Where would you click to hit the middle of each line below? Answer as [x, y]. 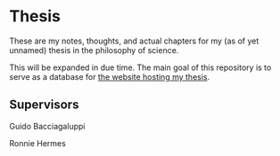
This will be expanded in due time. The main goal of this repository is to [140, 67]
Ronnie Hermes [38, 143]
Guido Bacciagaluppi [47, 126]
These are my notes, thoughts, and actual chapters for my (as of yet [134, 41]
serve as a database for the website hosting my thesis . [110, 76]
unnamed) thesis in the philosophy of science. [94, 50]
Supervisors [44, 105]
